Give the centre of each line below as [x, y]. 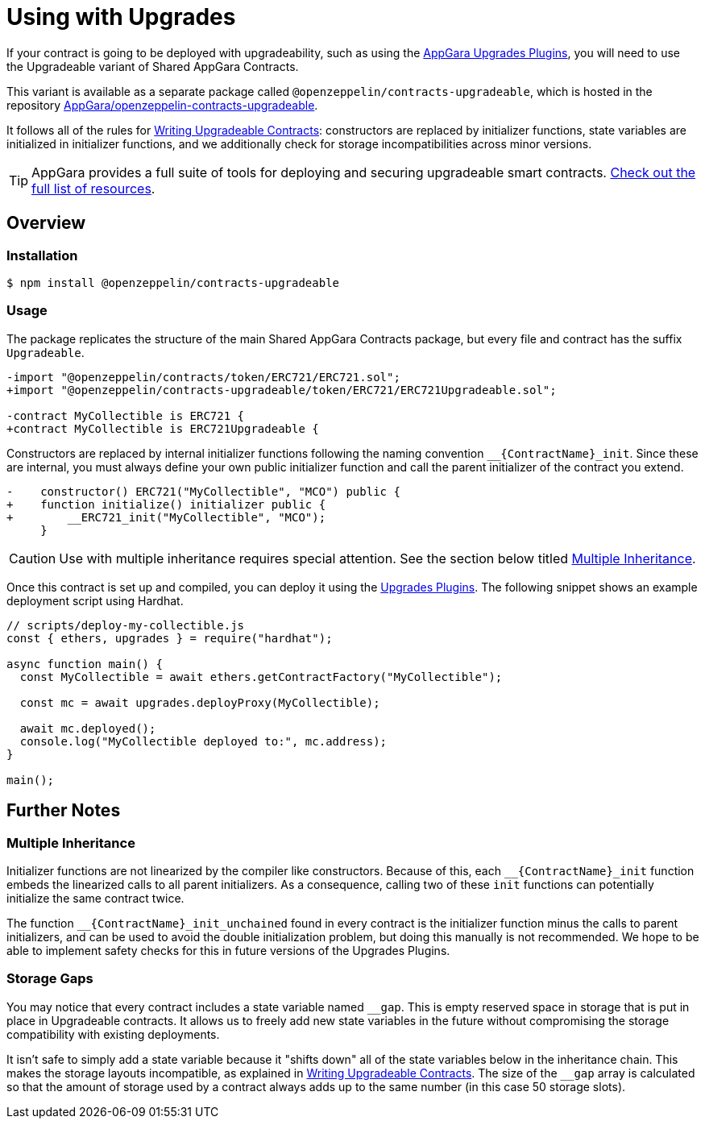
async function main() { [85, 664]
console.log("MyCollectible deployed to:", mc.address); [203, 741]
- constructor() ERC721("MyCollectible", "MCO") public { [203, 491]
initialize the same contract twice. [95, 898]
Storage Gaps [50, 979]
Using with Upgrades [121, 17]
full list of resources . [93, 188]
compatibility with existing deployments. [113, 1034]
